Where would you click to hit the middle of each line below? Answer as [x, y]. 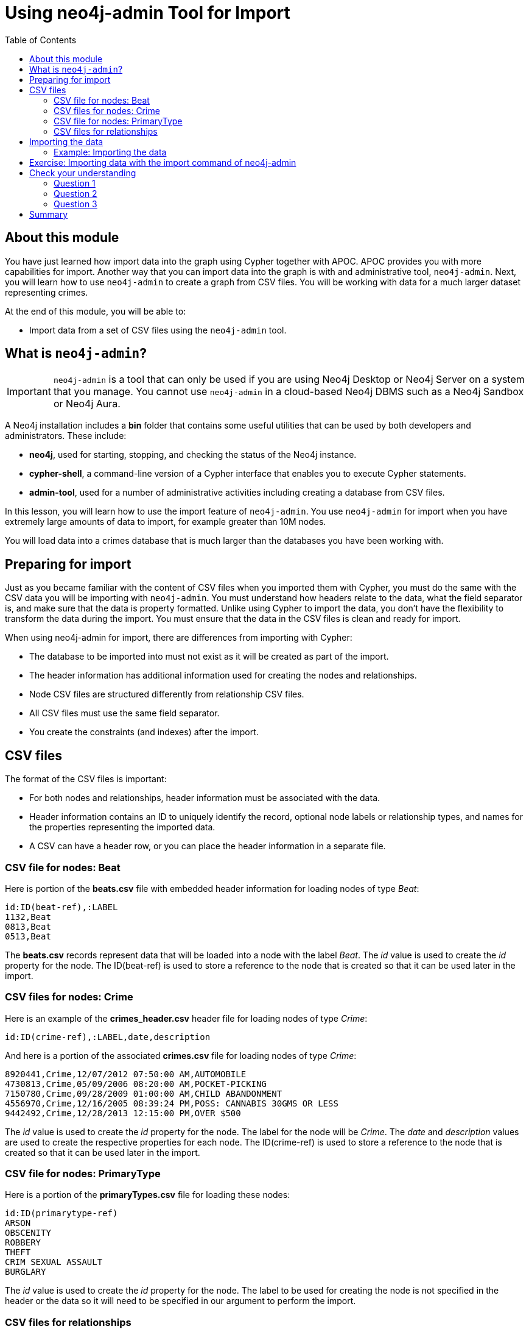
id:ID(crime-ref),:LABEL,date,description [108, 1037]
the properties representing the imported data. [122, 827]
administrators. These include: [66, 436]
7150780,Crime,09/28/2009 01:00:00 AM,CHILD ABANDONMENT [144, 1093]
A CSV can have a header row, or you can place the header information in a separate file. [208, 846]
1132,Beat [28, 917]
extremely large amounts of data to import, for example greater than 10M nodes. [166, 522]
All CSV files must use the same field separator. [124, 713]
